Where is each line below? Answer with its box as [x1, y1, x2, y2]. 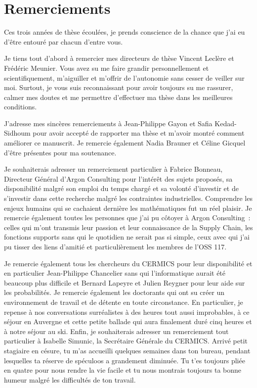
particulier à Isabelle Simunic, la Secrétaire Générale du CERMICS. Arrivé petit [4, 336, 248, 346]
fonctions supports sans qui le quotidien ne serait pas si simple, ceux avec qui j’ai [4, 232, 250, 242]
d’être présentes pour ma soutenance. [4, 147, 117, 157]
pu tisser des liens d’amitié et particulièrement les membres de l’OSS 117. [4, 242, 227, 251]
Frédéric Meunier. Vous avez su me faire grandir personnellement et [4, 62, 209, 73]
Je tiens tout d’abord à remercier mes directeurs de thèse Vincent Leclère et [4, 53, 234, 63]
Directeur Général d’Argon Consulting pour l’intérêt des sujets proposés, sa [4, 173, 233, 184]
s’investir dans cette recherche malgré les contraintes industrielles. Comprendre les [4, 193, 253, 203]
